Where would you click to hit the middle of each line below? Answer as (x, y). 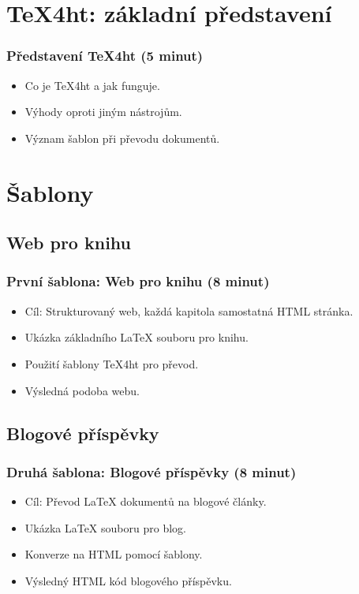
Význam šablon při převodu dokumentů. (122, 138)
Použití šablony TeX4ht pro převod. (112, 363)
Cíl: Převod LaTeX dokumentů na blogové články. (146, 501)
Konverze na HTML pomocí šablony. (114, 554)
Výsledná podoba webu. (82, 390)
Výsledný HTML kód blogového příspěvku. (128, 580)
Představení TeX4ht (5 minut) (105, 56)
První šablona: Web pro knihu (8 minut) (138, 281)
